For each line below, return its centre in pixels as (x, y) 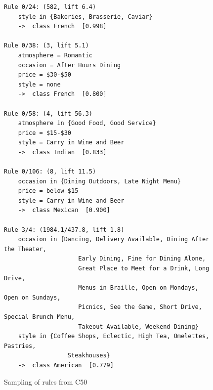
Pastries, (20, 346)
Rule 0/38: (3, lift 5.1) (46, 46)
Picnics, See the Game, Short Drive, (140, 307)
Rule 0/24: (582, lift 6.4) (50, 7)
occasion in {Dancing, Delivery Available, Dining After (114, 239)
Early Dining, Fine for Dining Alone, (142, 259)
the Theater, (25, 249)
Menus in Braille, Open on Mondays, (138, 288)
